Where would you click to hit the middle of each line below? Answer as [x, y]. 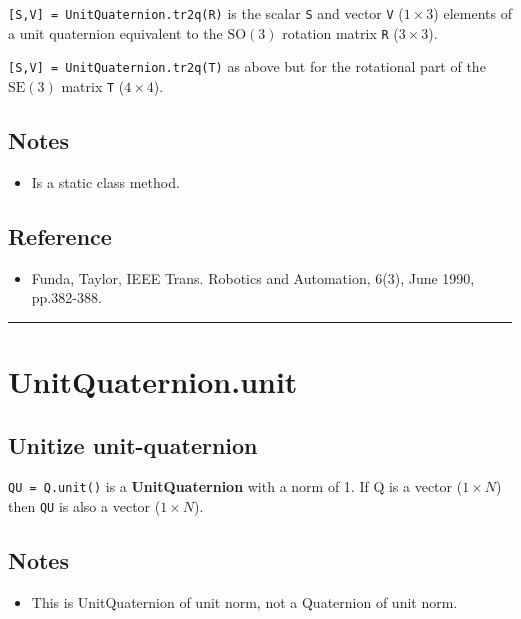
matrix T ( [93, 85]
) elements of [472, 13]
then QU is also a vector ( [84, 506]
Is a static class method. [105, 181]
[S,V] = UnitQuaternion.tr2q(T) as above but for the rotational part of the [247, 66]
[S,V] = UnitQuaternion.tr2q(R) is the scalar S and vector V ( [206, 13]
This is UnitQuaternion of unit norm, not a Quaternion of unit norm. [244, 601]
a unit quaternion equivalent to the [115, 32]
